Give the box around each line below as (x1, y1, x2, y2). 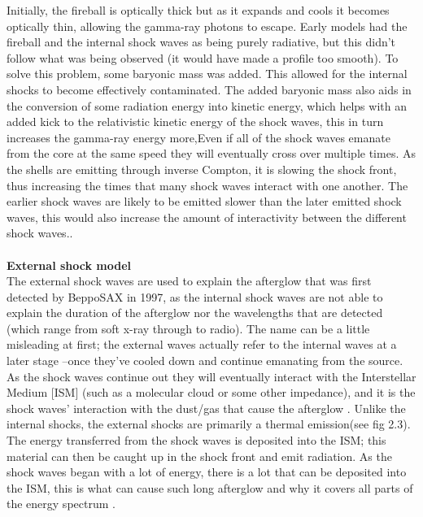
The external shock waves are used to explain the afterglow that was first (7, 272, 372, 289)
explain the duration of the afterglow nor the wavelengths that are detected (7, 304, 383, 321)
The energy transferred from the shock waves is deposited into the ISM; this (7, 432, 386, 449)
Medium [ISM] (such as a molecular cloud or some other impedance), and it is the (7, 384, 416, 401)
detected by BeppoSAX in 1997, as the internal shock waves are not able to (7, 288, 383, 305)
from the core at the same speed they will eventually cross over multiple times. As (7, 145, 416, 162)
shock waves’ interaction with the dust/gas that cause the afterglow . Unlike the (7, 399, 406, 416)
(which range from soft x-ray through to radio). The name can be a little (7, 319, 370, 337)
